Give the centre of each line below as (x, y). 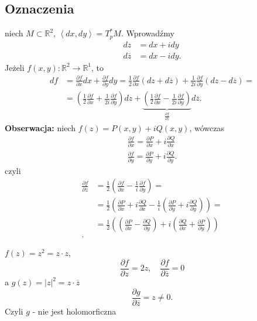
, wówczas (207, 127)
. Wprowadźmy (148, 33)
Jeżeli (15, 67)
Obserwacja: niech (40, 127)
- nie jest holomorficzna (74, 311)
